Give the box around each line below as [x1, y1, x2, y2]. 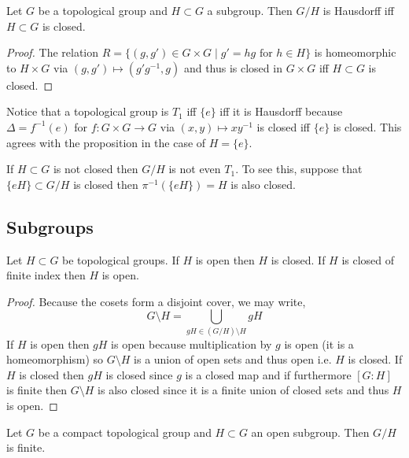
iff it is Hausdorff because [219, 103, 343, 120]
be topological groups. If [62, 251, 179, 268]
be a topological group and [38, 2, 168, 18]
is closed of [341, 251, 395, 268]
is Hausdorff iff [322, 2, 394, 18]
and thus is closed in [183, 59, 282, 76]
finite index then [6, 267, 86, 283]
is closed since [105, 366, 173, 382]
